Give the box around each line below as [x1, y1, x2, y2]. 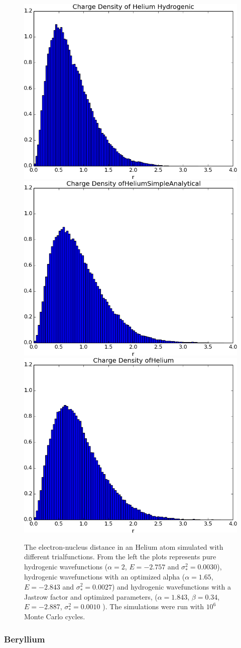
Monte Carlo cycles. [24, 611, 85, 622]
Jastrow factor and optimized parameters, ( [24, 591, 158, 602]
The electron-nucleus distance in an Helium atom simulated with [24, 541, 223, 552]
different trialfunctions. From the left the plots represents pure [24, 551, 216, 562]
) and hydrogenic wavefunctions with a [111, 581, 231, 592]
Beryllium [4, 632, 45, 645]
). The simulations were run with [102, 601, 204, 612]
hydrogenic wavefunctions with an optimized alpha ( [24, 571, 185, 581]
